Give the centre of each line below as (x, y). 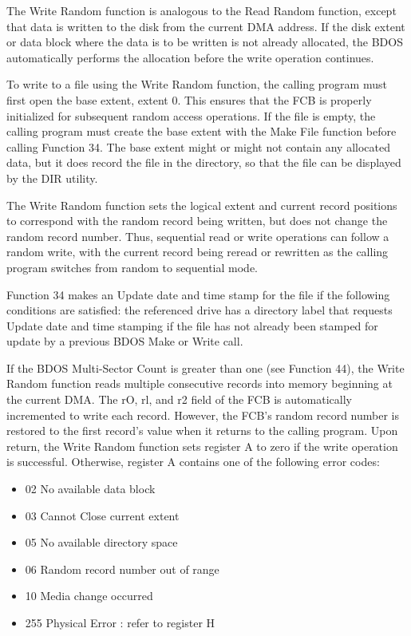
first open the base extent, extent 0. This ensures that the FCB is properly (189, 99)
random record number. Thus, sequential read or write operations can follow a (198, 236)
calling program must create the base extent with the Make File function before (202, 131)
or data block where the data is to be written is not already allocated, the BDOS (205, 42)
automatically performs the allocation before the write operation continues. (190, 57)
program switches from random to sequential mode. (132, 267)
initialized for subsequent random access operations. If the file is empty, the (191, 115)
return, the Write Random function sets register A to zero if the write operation (202, 446)
